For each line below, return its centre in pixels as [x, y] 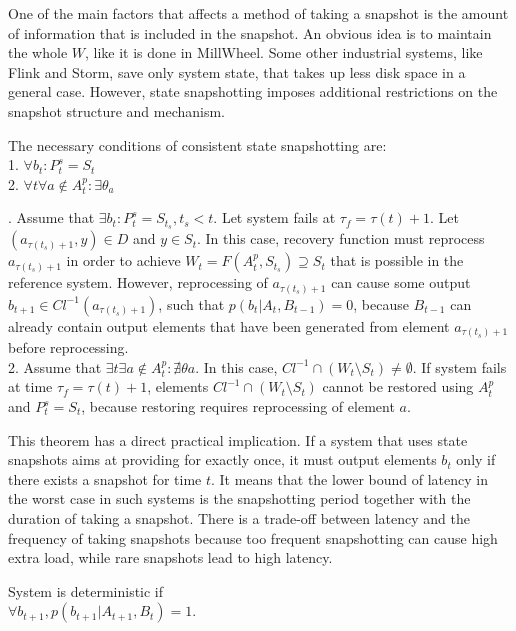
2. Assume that [55, 366]
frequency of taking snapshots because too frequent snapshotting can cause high [253, 537]
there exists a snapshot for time [105, 478]
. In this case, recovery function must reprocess [341, 238]
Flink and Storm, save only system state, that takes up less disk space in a [237, 71]
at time [30, 386]
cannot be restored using [398, 386]
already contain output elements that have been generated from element [229, 325]
